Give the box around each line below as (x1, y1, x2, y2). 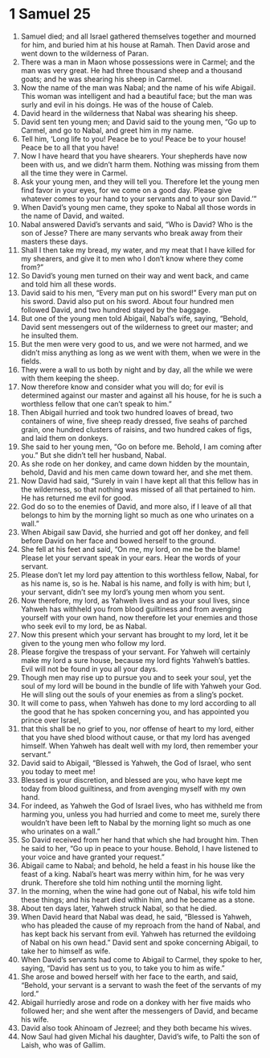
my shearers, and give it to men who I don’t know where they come (20, 253, 243, 263)
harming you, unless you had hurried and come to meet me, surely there (20, 809, 260, 819)
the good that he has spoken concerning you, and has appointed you (20, 706, 250, 716)
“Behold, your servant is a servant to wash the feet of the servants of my (20, 980, 262, 990)
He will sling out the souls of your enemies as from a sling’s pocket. (20, 690, 244, 699)
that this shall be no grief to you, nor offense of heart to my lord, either (20, 723, 255, 733)
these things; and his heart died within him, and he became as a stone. (20, 895, 256, 904)
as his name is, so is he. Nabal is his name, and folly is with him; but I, (20, 578, 252, 588)
